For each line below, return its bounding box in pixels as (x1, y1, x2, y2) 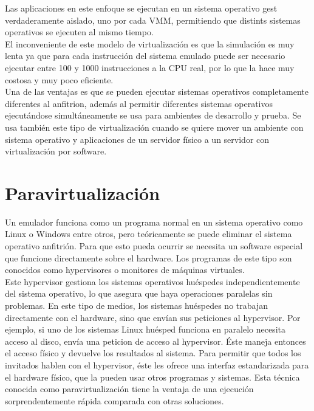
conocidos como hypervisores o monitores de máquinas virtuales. (5, 263, 245, 276)
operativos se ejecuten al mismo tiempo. (5, 26, 154, 38)
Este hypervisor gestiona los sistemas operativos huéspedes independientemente (5, 275, 300, 288)
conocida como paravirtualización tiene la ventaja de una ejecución (5, 382, 254, 395)
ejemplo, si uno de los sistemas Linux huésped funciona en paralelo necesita (5, 323, 285, 336)
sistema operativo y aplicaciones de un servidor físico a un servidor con (5, 133, 270, 145)
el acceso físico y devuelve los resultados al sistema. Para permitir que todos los (5, 347, 301, 359)
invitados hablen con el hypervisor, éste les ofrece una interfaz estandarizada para (5, 358, 309, 371)
